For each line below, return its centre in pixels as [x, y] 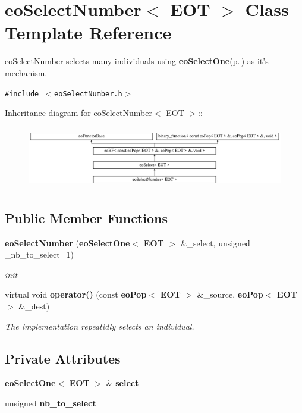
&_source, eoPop [230, 294]
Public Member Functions [86, 218]
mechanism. [26, 72]
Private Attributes [63, 358]
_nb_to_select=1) [39, 254]
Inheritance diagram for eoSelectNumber [78, 113]
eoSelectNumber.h [88, 94]
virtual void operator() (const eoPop [76, 294]
